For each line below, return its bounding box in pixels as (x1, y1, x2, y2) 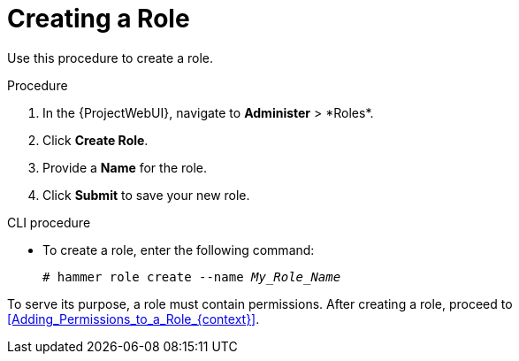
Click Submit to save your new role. (42, 187, 250, 203)
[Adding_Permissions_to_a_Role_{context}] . (7, 311, 260, 326)
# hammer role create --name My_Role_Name (42, 269, 341, 284)
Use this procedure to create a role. (7, 50, 213, 65)
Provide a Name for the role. (42, 159, 208, 175)
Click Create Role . (42, 132, 149, 148)
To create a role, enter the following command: (42, 242, 315, 257)
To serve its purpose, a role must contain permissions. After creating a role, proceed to (7, 296, 513, 311)
